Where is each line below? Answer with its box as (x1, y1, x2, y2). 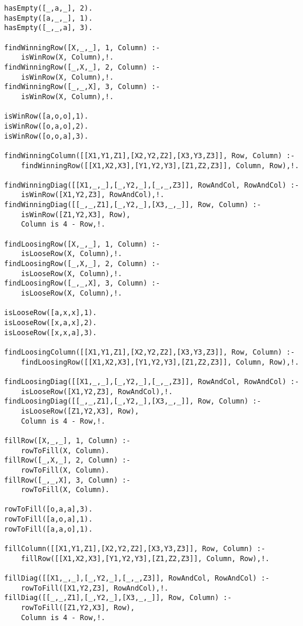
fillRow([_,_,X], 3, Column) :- (4, 476, 131, 484)
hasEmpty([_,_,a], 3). (4, 24, 93, 32)
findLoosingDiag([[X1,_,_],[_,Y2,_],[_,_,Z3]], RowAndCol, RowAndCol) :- (4, 377, 299, 386)
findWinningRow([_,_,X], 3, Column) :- (4, 83, 160, 91)
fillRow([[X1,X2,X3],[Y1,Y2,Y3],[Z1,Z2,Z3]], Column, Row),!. (21, 554, 270, 563)
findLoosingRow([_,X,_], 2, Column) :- (4, 260, 160, 268)
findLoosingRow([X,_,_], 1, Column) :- (4, 240, 160, 248)
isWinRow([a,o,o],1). (4, 112, 89, 121)
